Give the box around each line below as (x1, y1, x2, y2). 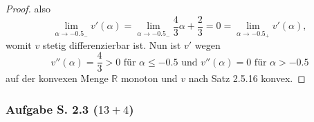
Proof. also (6, 1, 50, 15)
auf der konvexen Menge (6, 71, 109, 85)
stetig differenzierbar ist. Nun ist (42, 37, 181, 52)
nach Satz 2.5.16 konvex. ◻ (188, 71, 306, 85)
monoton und (120, 71, 178, 85)
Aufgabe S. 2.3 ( (6, 100, 98, 117)
